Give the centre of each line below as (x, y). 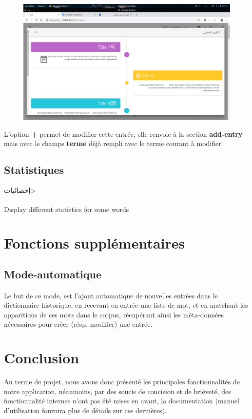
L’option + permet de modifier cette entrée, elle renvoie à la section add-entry (123, 134)
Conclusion (42, 358)
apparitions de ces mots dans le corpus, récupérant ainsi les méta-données (114, 314)
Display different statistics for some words (67, 209)
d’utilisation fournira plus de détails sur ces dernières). (85, 410)
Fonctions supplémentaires (95, 243)
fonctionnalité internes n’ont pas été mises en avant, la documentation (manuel (122, 401)
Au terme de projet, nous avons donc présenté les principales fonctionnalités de (122, 381)
